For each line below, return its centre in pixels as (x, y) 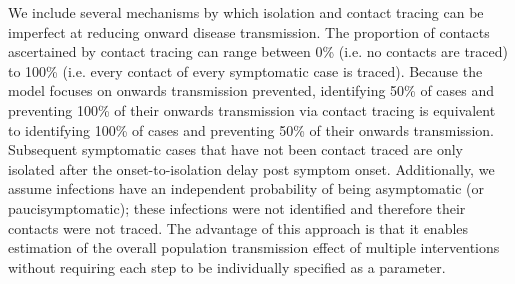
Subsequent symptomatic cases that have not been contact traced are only (235, 149)
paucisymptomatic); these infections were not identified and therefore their (237, 207)
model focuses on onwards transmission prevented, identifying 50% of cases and (251, 90)
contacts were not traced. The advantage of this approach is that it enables (238, 227)
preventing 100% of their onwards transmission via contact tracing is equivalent (252, 109)
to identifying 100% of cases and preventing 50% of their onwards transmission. (251, 129)
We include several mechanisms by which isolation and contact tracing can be (246, 12)
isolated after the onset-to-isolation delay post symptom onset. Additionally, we (251, 168)
